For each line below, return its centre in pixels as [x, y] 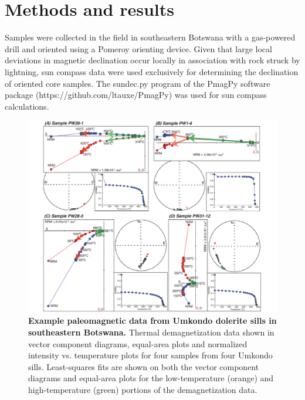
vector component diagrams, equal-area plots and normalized [138, 343]
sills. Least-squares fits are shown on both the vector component [144, 366]
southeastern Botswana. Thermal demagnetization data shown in [151, 332]
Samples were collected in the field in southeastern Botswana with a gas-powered [150, 37]
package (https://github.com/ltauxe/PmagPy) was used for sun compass [136, 95]
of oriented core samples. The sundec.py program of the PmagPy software [138, 83]
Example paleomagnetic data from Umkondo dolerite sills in [152, 321]
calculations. [27, 106]
